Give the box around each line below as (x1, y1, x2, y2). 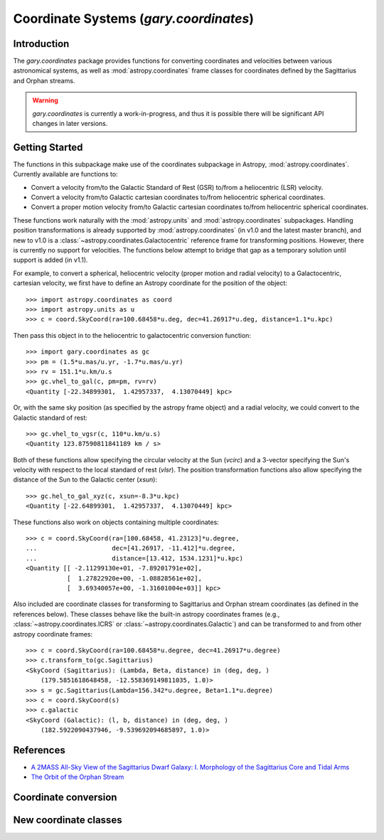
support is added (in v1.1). (13, 256, 88, 265)
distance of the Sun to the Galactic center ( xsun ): (13, 475, 158, 484)
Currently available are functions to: (13, 170, 118, 179)
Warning (32, 96, 58, 105)
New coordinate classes (13, 814, 122, 826)
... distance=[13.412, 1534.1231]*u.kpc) (26, 554, 243, 562)
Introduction (13, 38, 70, 50)
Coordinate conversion (13, 792, 117, 804)
